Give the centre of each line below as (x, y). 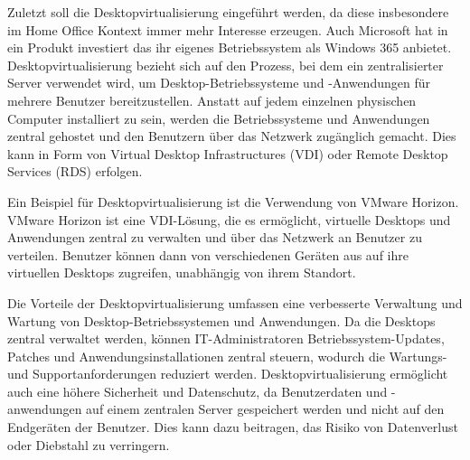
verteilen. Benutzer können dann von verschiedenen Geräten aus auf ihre (208, 254)
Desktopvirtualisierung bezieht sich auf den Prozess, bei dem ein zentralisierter (226, 65)
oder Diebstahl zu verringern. (89, 444)
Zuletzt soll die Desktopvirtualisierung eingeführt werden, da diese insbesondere (228, 12)
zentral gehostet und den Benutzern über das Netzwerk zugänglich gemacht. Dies (232, 136)
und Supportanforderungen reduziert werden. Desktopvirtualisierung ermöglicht (228, 374)
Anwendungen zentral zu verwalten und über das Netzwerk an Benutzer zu (215, 237)
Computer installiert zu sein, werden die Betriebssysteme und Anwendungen (219, 118)
